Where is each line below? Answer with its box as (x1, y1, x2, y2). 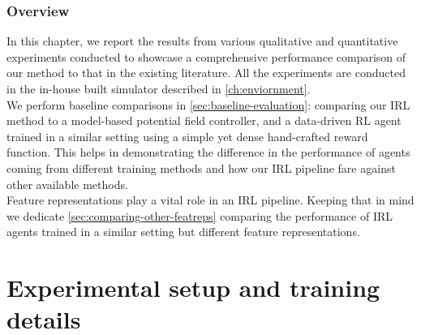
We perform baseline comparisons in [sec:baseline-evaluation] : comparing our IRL (6, 96, 410, 113)
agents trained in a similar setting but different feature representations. (6, 223, 360, 240)
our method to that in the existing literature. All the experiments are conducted (6, 64, 406, 81)
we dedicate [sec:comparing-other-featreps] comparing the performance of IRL (6, 207, 393, 224)
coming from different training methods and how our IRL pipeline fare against (6, 159, 396, 176)
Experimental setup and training (6, 271, 380, 304)
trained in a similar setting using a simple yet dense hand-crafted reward (6, 127, 368, 144)
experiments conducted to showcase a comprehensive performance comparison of (6, 48, 406, 65)
